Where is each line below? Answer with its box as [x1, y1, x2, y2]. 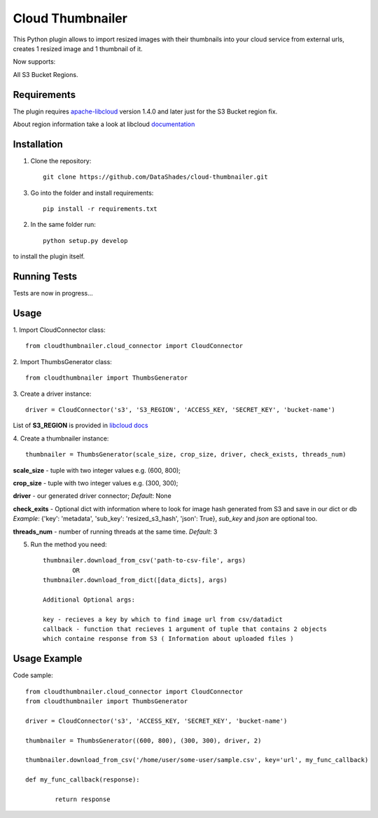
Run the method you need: [30, 540, 108, 548]
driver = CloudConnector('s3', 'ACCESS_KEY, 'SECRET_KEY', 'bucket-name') [25, 716, 288, 725]
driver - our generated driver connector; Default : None [13, 492, 171, 500]
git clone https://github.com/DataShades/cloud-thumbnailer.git [43, 173, 269, 181]
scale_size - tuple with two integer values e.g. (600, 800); [13, 466, 181, 474]
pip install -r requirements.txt [43, 205, 157, 213]
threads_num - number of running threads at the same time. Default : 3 [13, 527, 218, 536]
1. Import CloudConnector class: [13, 326, 106, 334]
